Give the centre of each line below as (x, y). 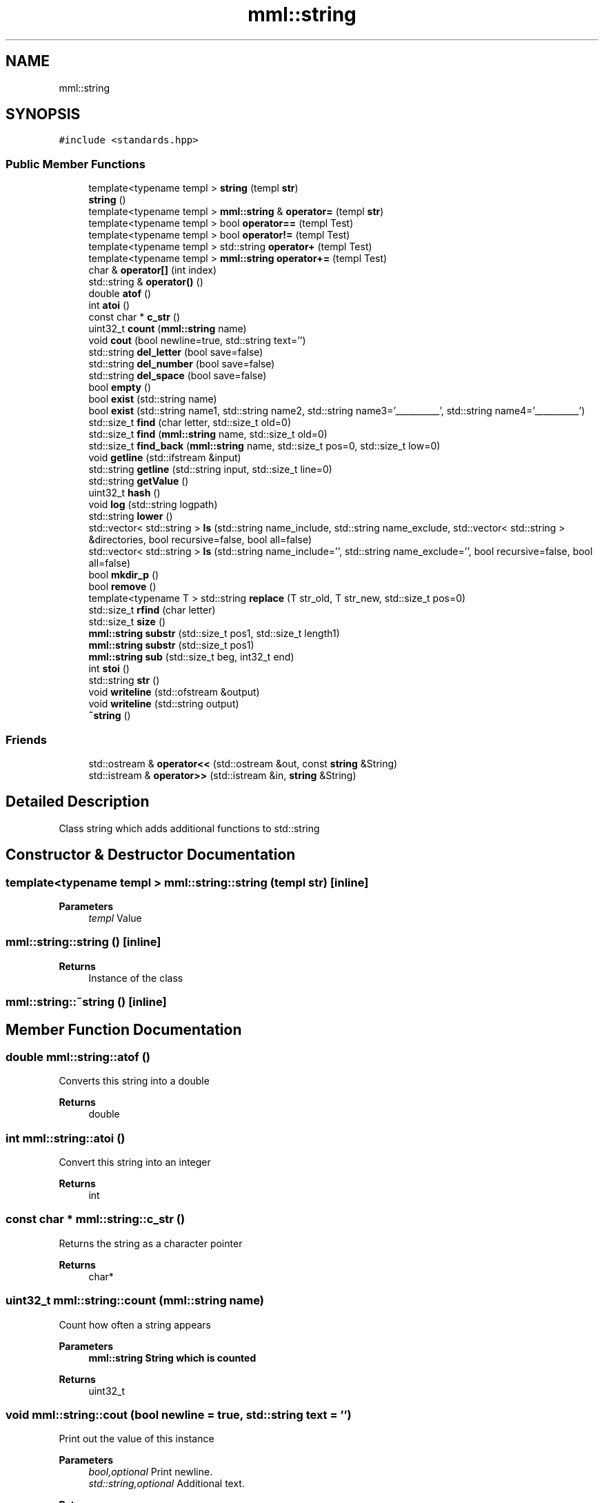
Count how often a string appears (135, 1324)
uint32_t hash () (124, 493)
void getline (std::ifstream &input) (165, 458)
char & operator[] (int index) (152, 270)
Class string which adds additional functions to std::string (189, 828)
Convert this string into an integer (135, 1162)
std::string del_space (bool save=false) (178, 376)
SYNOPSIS (43, 114)
